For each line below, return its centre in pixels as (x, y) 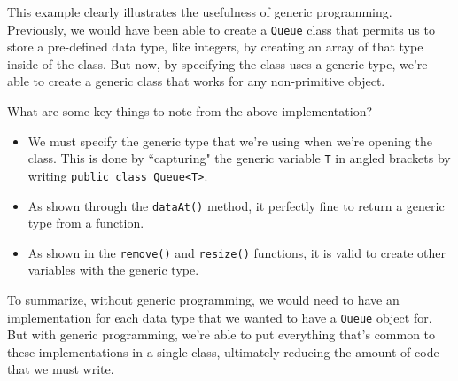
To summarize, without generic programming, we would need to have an (203, 300)
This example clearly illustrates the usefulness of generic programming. (200, 12)
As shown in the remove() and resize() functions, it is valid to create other (237, 252)
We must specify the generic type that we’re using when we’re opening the (230, 140)
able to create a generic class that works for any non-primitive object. (196, 81)
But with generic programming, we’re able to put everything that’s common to (221, 334)
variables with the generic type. (113, 270)
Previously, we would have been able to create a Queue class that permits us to (221, 29)
